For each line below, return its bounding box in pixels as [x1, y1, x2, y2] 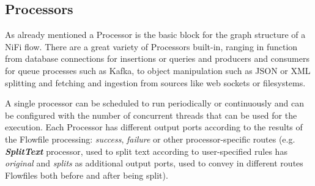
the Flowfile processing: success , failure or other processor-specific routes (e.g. [5, 132, 295, 145]
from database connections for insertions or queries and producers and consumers [5, 52, 309, 65]
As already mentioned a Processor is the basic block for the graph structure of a [5, 28, 306, 41]
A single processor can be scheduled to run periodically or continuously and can [5, 97, 305, 110]
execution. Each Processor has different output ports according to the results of [5, 121, 303, 133]
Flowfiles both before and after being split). [5, 168, 168, 181]
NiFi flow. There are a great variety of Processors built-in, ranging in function [5, 40, 298, 53]
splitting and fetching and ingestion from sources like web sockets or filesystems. [5, 76, 306, 89]
